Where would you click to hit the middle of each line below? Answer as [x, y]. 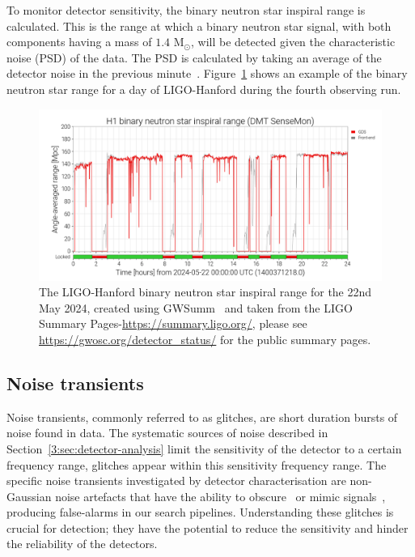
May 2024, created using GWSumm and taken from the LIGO [196, 307]
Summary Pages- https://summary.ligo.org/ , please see [173, 323]
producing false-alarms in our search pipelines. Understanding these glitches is [200, 512]
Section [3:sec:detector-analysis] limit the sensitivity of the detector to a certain [204, 448]
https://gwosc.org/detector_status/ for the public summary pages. [205, 339]
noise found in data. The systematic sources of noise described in [167, 433]
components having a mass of [79, 42]
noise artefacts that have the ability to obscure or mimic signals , [220, 496]
